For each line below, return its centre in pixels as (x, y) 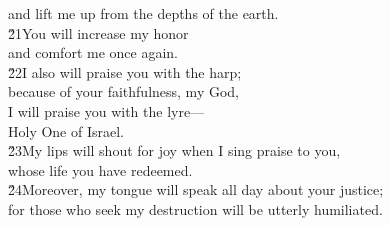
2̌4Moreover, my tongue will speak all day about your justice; (196, 189)
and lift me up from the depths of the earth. (143, 13)
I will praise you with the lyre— (106, 110)
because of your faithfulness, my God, (123, 91)
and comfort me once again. (93, 52)
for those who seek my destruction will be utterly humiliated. (195, 208)
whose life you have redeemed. (100, 169)
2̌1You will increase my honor (98, 32)
